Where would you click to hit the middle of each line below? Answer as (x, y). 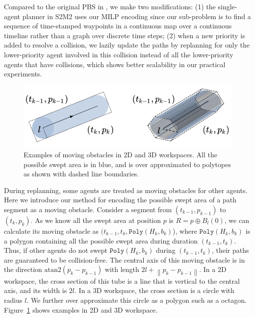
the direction (23, 269)
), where (185, 231)
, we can (237, 220)
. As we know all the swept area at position (96, 220)
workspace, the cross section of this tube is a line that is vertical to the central (122, 281)
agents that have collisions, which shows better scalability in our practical (115, 64)
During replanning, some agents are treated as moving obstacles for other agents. (126, 190)
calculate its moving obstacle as (51, 231)
